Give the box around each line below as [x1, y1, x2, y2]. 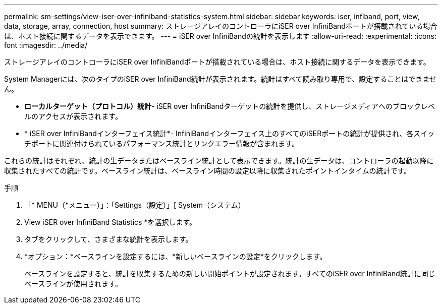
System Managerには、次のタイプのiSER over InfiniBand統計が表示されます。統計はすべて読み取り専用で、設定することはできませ [4, 75, 436, 83]
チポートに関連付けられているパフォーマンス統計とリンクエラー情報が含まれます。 [24, 139, 299, 148]
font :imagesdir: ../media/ [4, 41, 88, 49]
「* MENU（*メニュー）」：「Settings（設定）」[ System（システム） [24, 201, 245, 209]
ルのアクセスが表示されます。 [24, 112, 122, 120]
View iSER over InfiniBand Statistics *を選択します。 [24, 218, 197, 226]
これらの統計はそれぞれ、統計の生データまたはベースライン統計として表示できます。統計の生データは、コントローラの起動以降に [4, 156, 434, 165]
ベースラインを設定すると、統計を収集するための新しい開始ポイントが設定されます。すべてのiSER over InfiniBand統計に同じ [24, 269, 435, 278]
